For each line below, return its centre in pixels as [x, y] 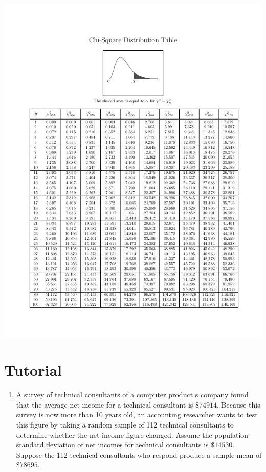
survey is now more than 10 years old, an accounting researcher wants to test [137, 414]
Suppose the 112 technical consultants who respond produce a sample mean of [139, 454]
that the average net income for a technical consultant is [105, 404]
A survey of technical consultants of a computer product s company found [132, 395]
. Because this [239, 404]
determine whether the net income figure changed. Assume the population [132, 434]
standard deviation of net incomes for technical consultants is [112, 445]
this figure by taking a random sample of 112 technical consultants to [125, 424]
